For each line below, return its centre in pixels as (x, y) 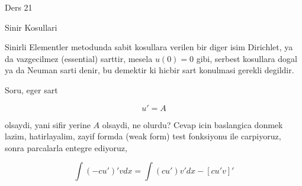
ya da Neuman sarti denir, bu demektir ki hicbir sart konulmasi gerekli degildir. (150, 70)
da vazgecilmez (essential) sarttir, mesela (79, 58)
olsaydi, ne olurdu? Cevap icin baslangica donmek (192, 124)
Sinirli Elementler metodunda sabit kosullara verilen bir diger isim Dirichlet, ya (149, 47)
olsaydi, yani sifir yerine (48, 124)
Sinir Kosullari (31, 27)
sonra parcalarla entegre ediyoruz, (66, 147)
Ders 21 (19, 7)
